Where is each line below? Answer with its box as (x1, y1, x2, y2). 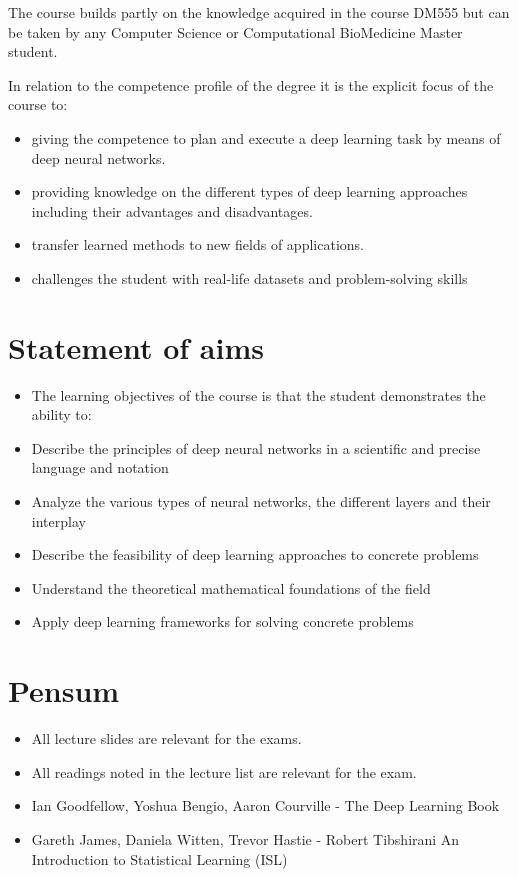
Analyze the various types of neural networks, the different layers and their (31, 491, 491, 512)
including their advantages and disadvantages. (31, 200, 313, 221)
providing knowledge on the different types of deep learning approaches (31, 181, 468, 202)
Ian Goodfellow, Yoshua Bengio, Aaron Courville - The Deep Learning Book (31, 795, 500, 816)
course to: (8, 94, 68, 115)
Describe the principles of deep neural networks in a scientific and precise (31, 437, 481, 458)
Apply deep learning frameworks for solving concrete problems (31, 611, 414, 632)
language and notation (31, 457, 169, 478)
